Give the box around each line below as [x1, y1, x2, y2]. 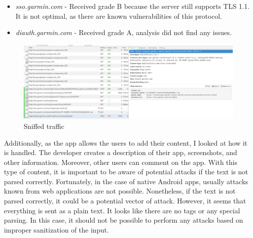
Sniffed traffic [24, 120, 65, 131]
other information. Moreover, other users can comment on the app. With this [4, 157, 237, 167]
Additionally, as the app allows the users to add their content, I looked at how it [4, 137, 248, 148]
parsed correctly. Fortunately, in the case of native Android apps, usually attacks [4, 176, 249, 186]
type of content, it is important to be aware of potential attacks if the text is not [4, 166, 248, 177]
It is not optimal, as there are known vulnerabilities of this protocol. [15, 10, 222, 21]
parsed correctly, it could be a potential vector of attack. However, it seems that [4, 196, 246, 206]
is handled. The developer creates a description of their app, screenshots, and [4, 147, 237, 158]
